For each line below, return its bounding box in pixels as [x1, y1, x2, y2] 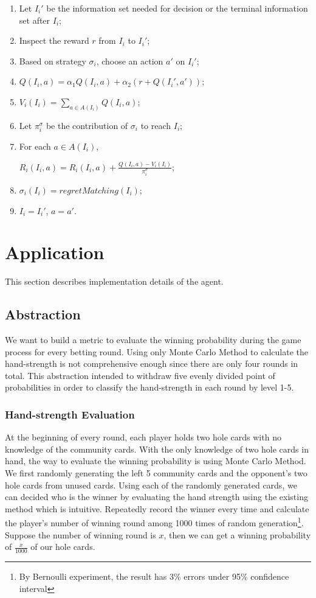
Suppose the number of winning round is [5, 528, 156, 541]
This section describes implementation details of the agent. [5, 275, 224, 288]
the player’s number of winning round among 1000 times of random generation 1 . [5, 515, 304, 529]
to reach [140, 119, 171, 131]
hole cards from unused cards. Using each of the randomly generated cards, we [5, 478, 297, 491]
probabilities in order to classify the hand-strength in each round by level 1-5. [5, 381, 294, 394]
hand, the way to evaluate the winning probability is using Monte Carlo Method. [5, 454, 306, 467]
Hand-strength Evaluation [5, 406, 135, 422]
